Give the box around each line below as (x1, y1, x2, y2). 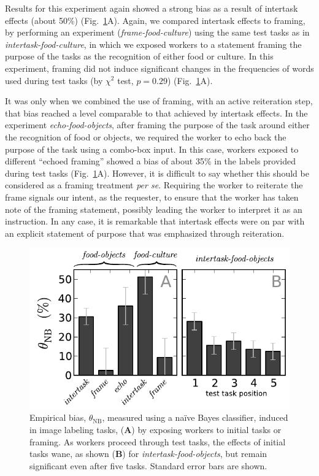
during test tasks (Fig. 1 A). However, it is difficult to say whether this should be (5, 166, 309, 179)
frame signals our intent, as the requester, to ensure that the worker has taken (5, 190, 299, 203)
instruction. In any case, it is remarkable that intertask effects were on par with (5, 215, 305, 228)
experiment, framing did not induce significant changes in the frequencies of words (5, 61, 314, 74)
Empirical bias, (29, 411, 86, 424)
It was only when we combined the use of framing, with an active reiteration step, (5, 94, 313, 107)
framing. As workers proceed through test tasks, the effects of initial (29, 435, 286, 448)
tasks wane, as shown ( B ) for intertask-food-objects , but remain (29, 447, 267, 460)
